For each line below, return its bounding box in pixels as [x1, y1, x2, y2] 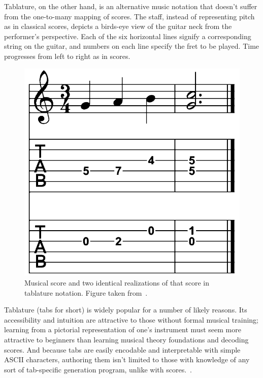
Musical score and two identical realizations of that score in [24, 277, 210, 288]
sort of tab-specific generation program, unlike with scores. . [4, 364, 192, 374]
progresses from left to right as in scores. [4, 50, 130, 61]
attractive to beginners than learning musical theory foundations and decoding [4, 334, 249, 344]
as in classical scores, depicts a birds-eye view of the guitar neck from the [4, 21, 232, 31]
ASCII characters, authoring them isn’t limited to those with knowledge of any [4, 354, 250, 365]
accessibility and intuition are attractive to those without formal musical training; [4, 314, 258, 325]
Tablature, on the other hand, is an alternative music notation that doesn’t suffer [4, 1, 257, 11]
